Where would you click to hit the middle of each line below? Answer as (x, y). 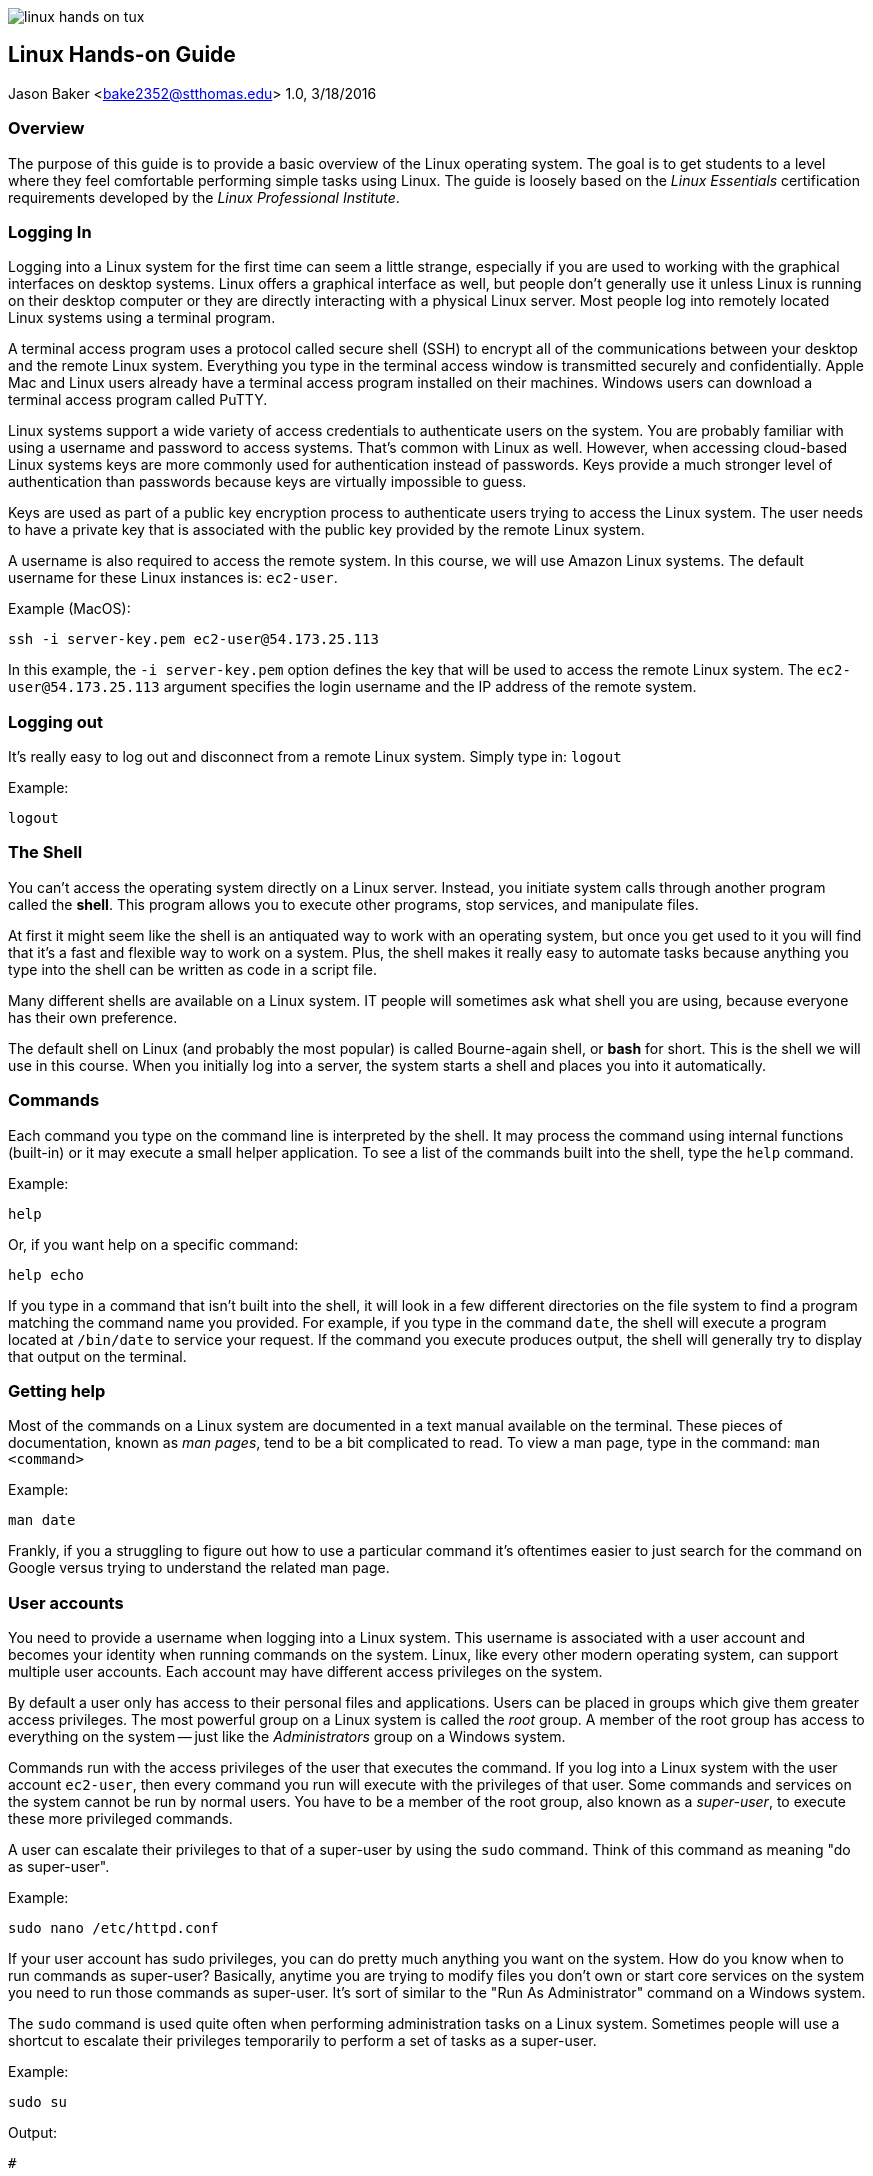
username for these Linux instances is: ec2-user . (173, 578)
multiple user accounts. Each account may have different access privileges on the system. (305, 1672)
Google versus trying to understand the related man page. (199, 1568)
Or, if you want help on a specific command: (153, 1244)
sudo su (38, 2102)
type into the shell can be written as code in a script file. (192, 969)
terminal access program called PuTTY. (138, 400)
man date (42, 1520)
